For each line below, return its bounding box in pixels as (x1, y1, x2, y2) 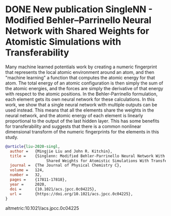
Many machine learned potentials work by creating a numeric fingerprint (5, 64, 157, 70)
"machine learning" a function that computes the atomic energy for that (5, 74, 155, 80)
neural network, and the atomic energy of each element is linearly (5, 112, 144, 118)
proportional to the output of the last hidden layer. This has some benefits (5, 118, 159, 124)
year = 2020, (10, 182, 47, 187)
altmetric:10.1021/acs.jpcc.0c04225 (5, 205, 79, 211)
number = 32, (10, 172, 42, 178)
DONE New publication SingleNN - (5, 4, 153, 15)
